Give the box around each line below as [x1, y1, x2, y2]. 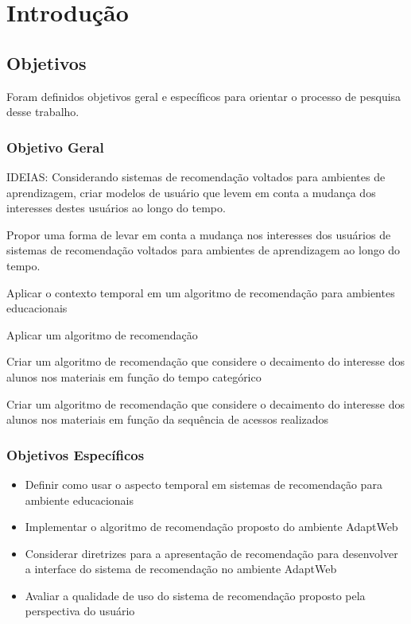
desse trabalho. [6, 103, 79, 120]
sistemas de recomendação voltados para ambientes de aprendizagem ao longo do [6, 242, 401, 258]
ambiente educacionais [25, 491, 134, 508]
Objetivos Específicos [6, 444, 145, 464]
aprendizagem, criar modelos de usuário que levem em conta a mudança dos [6, 184, 376, 200]
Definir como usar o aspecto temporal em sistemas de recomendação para [25, 475, 382, 492]
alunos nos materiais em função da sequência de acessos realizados [6, 411, 329, 428]
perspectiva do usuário [25, 603, 135, 619]
